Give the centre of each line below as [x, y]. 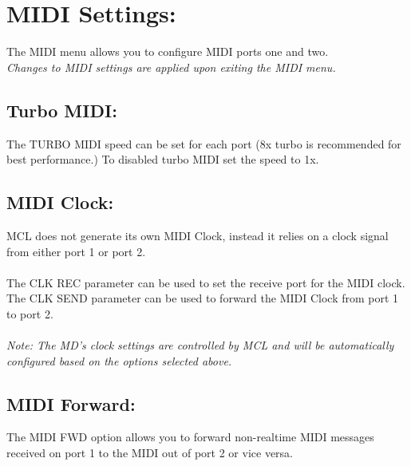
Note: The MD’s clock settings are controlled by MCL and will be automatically [200, 345]
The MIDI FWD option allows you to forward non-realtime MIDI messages [190, 437]
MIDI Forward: [71, 403]
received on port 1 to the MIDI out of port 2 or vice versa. [150, 453]
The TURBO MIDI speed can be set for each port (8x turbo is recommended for [204, 143]
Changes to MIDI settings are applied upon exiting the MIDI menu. [171, 67]
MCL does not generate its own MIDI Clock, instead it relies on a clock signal [198, 235]
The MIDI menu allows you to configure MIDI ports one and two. [168, 51]
